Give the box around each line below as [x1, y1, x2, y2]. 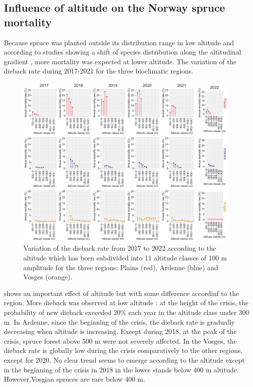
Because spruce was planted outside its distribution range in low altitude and [4, 37, 234, 47]
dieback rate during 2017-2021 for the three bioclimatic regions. [4, 66, 194, 76]
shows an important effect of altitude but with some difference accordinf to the [4, 288, 239, 298]
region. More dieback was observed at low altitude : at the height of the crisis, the [4, 297, 249, 308]
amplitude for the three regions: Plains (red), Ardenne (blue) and [23, 262, 218, 272]
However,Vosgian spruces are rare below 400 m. [4, 374, 145, 384]
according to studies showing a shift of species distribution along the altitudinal [4, 47, 241, 57]
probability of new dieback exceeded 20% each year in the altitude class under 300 [4, 307, 249, 317]
